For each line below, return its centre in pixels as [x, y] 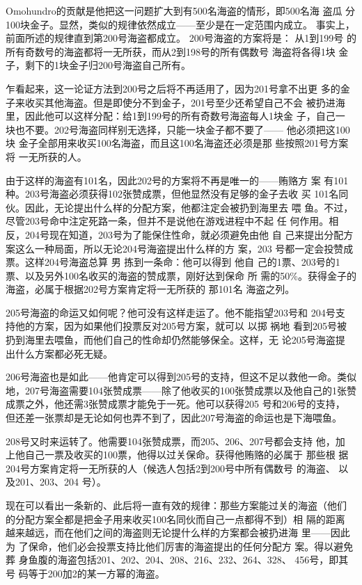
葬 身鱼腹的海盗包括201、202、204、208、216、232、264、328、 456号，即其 [177, 560]
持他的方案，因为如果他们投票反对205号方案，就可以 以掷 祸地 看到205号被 [176, 326]
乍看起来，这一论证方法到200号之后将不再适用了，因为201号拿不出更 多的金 [178, 88]
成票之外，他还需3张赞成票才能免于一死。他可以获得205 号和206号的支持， [175, 404]
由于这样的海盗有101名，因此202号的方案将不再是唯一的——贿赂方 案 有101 [177, 180]
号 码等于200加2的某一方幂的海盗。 [85, 573]
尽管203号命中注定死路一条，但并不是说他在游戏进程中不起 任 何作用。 [167, 221]
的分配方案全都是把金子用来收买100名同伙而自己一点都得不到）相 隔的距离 [175, 519]
